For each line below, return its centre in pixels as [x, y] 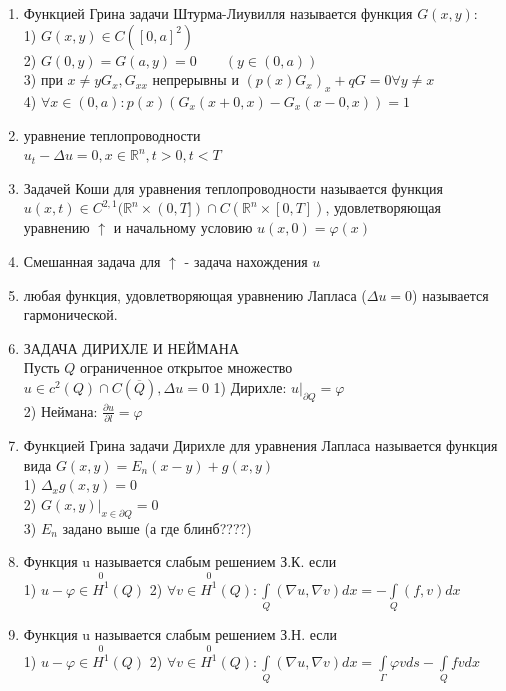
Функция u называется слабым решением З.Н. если [180, 633]
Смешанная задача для [92, 260]
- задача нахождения [246, 260]
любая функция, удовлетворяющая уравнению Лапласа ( [195, 294]
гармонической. [70, 314]
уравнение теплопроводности [112, 134]
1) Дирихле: [250, 386]
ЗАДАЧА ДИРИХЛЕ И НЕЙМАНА [131, 347]
